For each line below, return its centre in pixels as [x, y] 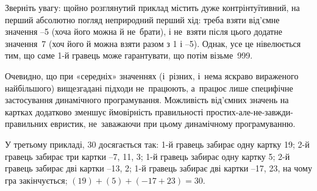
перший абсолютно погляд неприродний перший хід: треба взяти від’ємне [142, 19]
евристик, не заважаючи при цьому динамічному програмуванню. [173, 124]
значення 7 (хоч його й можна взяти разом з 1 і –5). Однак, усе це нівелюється [153, 43]
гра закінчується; [36, 180]
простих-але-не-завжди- [250, 111]
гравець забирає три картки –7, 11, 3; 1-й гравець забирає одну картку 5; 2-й [148, 156]
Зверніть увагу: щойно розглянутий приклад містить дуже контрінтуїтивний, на [152, 7]
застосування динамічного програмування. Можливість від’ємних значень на [147, 100]
